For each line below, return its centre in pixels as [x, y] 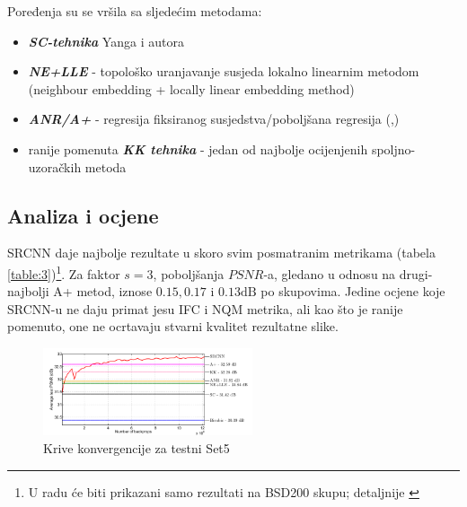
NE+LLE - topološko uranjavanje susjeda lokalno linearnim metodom [224, 71]
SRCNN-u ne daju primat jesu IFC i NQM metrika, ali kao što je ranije [205, 308]
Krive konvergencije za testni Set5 [137, 447]
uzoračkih [55, 166]
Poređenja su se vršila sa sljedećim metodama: [135, 11]
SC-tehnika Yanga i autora [106, 41]
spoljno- [393, 149]
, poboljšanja [189, 273]
